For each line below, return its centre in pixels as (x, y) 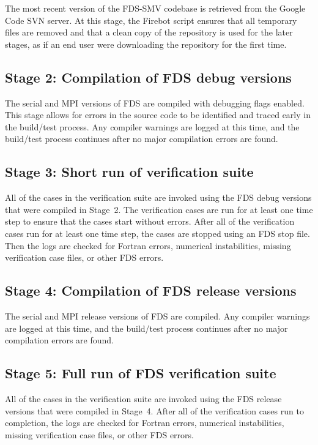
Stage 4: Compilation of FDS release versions (151, 290)
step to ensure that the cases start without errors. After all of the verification (150, 221)
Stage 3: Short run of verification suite (129, 172)
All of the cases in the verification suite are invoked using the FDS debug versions (158, 197)
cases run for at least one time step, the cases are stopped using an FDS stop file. (157, 233)
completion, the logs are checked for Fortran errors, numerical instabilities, (145, 423)
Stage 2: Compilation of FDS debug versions (148, 77)
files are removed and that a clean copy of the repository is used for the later (149, 32)
